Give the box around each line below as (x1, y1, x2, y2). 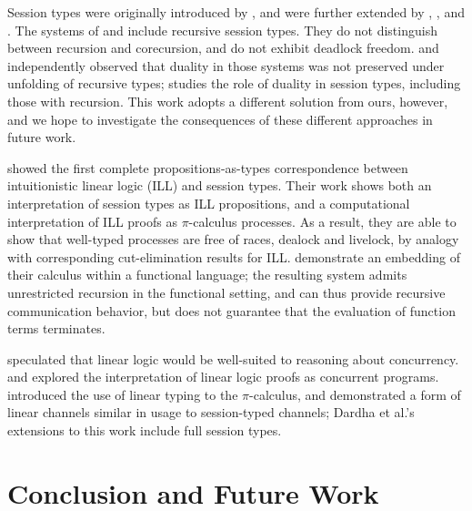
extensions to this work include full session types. (7, 421, 282, 440)
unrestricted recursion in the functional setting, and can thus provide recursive (7, 282, 446, 301)
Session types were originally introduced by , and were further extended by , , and (7, 3, 465, 21)
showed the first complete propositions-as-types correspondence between (7, 158, 408, 177)
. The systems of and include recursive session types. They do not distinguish (7, 20, 437, 39)
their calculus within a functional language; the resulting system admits (7, 265, 407, 284)
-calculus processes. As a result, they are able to (188, 211, 457, 230)
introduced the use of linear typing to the (7, 384, 238, 404)
